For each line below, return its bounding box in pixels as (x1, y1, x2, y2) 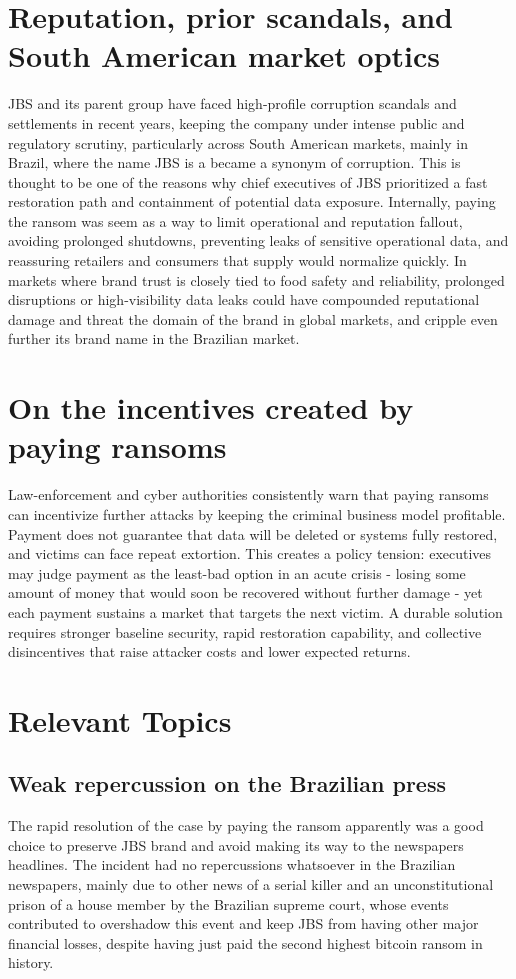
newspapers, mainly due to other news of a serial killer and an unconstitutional (8, 874, 494, 895)
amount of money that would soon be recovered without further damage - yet (8, 582, 483, 603)
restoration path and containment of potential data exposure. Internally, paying (8, 191, 496, 212)
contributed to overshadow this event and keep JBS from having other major (8, 913, 479, 934)
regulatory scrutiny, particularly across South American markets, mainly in (8, 132, 468, 153)
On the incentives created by (8, 387, 414, 428)
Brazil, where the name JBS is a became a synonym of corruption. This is (8, 152, 461, 173)
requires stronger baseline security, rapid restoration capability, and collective (8, 621, 482, 642)
